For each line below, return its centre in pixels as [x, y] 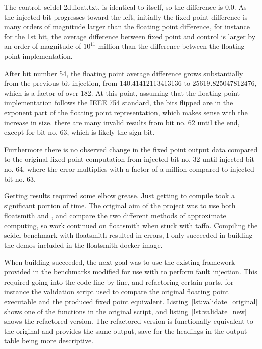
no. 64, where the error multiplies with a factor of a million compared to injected [129, 168]
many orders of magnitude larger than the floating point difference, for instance [127, 26]
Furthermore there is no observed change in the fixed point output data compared [131, 149]
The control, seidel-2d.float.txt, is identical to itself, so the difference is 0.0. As [125, 7]
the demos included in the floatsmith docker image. [83, 245]
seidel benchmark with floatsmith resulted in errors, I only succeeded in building [128, 235]
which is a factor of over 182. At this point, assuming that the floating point [122, 92]
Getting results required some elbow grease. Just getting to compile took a [119, 196]
